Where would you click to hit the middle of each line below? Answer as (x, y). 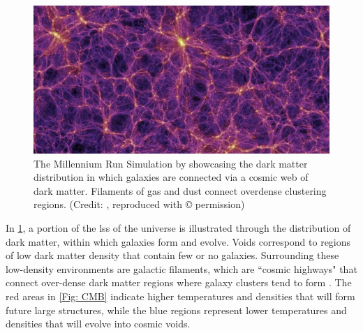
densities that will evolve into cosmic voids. (98, 324)
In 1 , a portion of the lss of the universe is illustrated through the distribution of (178, 227)
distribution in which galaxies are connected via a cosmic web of (171, 177)
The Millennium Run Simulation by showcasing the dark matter (171, 163)
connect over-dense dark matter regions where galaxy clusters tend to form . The (179, 282)
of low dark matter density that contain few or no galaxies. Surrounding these (172, 255)
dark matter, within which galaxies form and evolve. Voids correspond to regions (178, 241)
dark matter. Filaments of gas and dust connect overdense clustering (180, 190)
